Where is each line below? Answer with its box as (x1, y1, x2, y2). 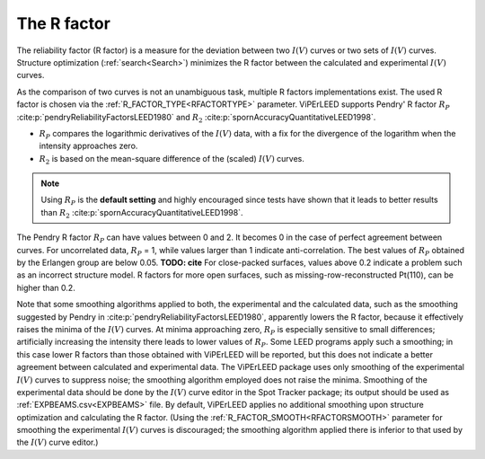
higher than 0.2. (16, 282, 75, 293)
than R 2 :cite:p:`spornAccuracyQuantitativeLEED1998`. (40, 207, 243, 220)
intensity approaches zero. (39, 140, 138, 152)
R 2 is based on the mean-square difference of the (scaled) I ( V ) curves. (39, 153, 305, 166)
